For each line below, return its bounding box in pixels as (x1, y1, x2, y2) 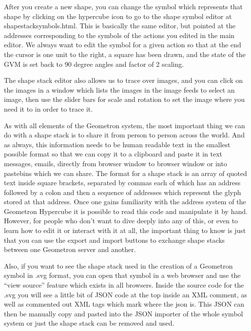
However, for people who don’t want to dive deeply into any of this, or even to (4, 215, 238, 226)
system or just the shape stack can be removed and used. (4, 318, 174, 328)
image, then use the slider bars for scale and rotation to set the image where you (4, 94, 245, 104)
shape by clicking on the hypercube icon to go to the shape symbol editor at (4, 11, 232, 21)
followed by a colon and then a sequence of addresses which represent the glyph (4, 187, 241, 197)
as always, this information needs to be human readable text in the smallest (4, 139, 231, 149)
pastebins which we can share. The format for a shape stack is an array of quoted (4, 168, 247, 178)
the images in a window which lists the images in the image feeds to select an (4, 84, 235, 95)
